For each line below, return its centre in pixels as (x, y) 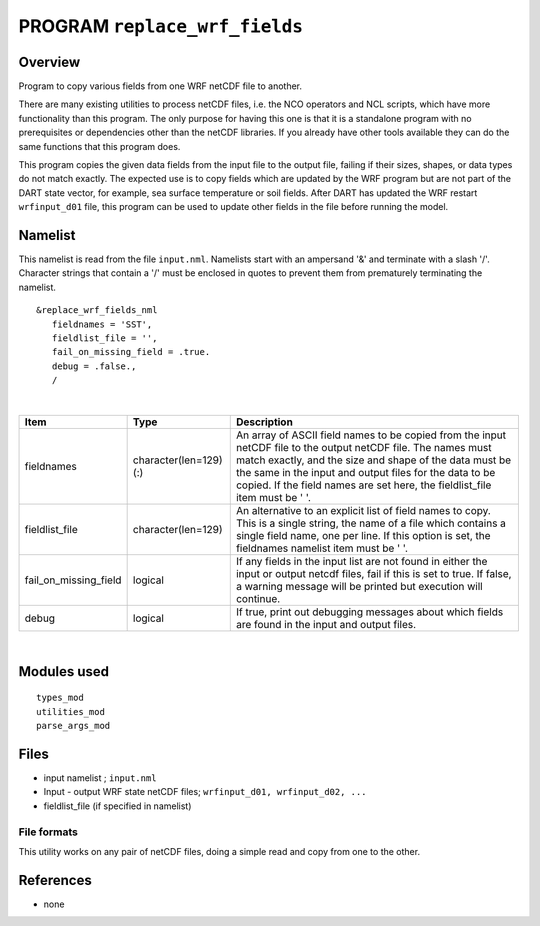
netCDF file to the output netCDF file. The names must (363, 447)
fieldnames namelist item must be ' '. (322, 548)
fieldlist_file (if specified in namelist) (117, 806)
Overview (49, 61)
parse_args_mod (73, 726)
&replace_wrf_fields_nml (97, 310)
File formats (48, 832)
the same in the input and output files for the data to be (365, 472)
